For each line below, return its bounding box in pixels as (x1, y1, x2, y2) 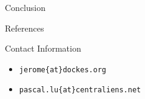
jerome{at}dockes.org (19, 65, 106, 74)
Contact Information (5, 42, 81, 55)
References (5, 21, 44, 34)
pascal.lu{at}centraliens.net (19, 86, 141, 95)
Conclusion (5, 1, 46, 13)
